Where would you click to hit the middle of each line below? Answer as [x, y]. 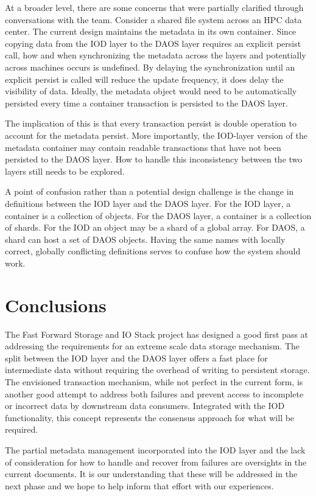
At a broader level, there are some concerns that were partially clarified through [154, 7]
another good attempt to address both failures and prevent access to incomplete [154, 393]
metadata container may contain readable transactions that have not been [143, 147]
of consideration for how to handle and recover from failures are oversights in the [156, 462]
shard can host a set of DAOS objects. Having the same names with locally [145, 239]
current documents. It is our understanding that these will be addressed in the [151, 474]
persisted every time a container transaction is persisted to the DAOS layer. [146, 103]
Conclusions [56, 305]
